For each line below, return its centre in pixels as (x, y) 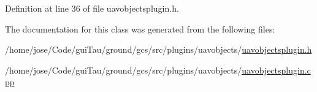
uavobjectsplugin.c (276, 70)
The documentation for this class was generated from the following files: (140, 29)
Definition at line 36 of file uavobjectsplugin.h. (92, 8)
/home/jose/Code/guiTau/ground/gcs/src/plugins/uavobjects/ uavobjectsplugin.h (158, 49)
